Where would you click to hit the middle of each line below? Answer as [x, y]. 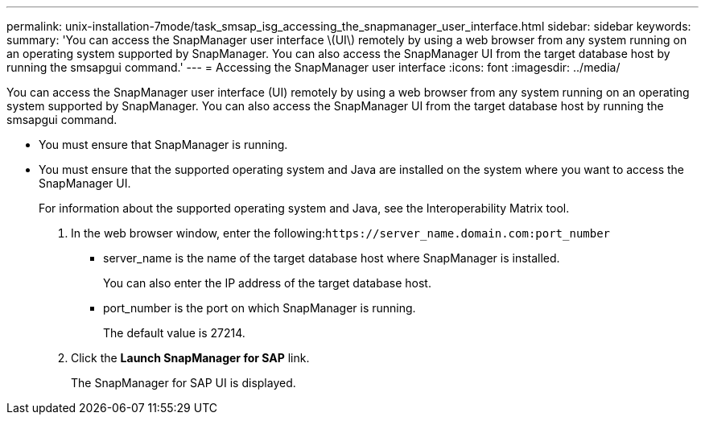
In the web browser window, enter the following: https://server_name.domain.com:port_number [341, 233]
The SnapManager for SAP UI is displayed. [183, 383]
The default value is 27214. [174, 333]
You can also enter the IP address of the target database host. [267, 283]
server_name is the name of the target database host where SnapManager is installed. [332, 258]
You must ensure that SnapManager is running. [163, 144]
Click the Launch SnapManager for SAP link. [190, 358]
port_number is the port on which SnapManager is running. [260, 308]
